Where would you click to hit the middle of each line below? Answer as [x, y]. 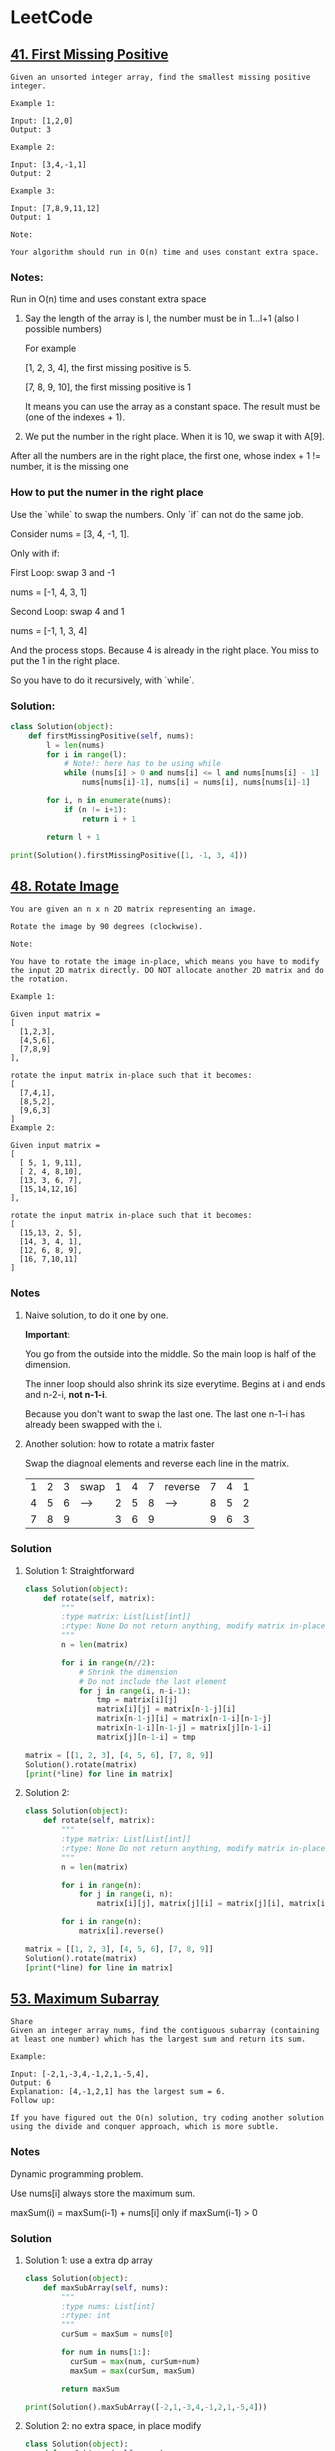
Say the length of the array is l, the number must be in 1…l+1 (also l [162, 318]
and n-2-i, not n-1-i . [66, 1394]
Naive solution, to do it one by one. [96, 1315]
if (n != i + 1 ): [95, 809]
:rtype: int [86, 2316]
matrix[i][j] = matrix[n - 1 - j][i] [166, 1709]
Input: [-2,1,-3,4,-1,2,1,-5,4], [80, 2074]
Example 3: [33, 191]
